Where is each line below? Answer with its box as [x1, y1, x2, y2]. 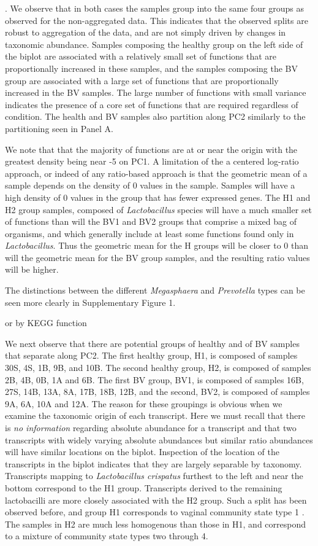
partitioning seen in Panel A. [5, 122, 113, 135]
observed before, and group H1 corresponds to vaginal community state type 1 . [5, 505, 305, 518]
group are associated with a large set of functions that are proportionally [5, 74, 279, 87]
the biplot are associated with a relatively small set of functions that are [5, 50, 277, 63]
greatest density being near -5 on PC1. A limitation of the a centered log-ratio [5, 155, 299, 168]
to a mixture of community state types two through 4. [5, 529, 208, 542]
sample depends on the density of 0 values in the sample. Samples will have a [5, 179, 295, 192]
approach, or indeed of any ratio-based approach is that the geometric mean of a [5, 166, 308, 179]
